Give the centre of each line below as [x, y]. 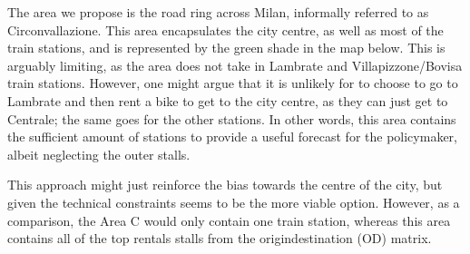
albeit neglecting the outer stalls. [99, 154]
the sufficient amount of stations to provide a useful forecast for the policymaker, [232, 137]
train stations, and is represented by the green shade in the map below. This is [226, 48]
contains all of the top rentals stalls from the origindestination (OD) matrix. [220, 238]
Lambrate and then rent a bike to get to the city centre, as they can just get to [228, 100]
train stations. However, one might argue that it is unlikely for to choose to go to [233, 83]
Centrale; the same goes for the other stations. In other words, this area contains [232, 118]
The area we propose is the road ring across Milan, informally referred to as [218, 12]
